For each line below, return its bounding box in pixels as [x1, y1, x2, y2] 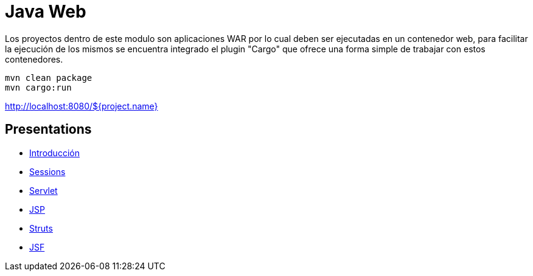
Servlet [29, 185, 58, 196]
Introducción [29, 147, 80, 158]
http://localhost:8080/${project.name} [5, 100, 158, 111]
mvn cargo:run [5, 82, 72, 92]
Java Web [5, 1, 86, 22]
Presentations [5, 122, 92, 137]
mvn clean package [5, 72, 92, 83]
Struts [29, 223, 53, 233]
